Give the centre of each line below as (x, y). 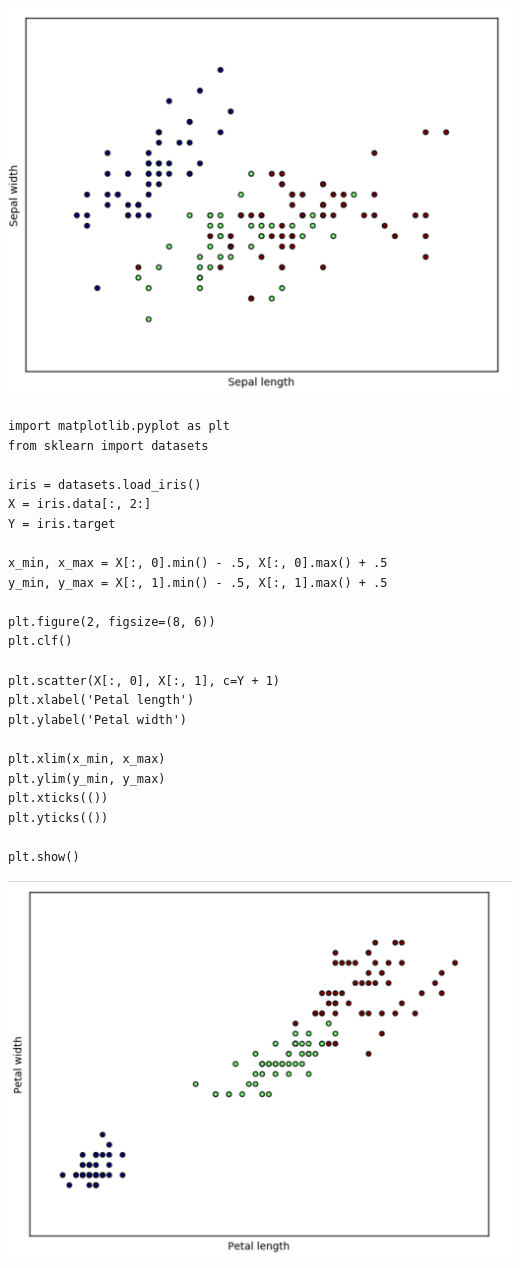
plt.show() (44, 856)
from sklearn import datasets (108, 445)
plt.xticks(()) (58, 798)
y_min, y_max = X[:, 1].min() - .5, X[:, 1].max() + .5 (198, 582)
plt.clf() (40, 641)
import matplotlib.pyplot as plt (119, 425)
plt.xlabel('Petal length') (101, 700)
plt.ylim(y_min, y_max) (87, 778)
